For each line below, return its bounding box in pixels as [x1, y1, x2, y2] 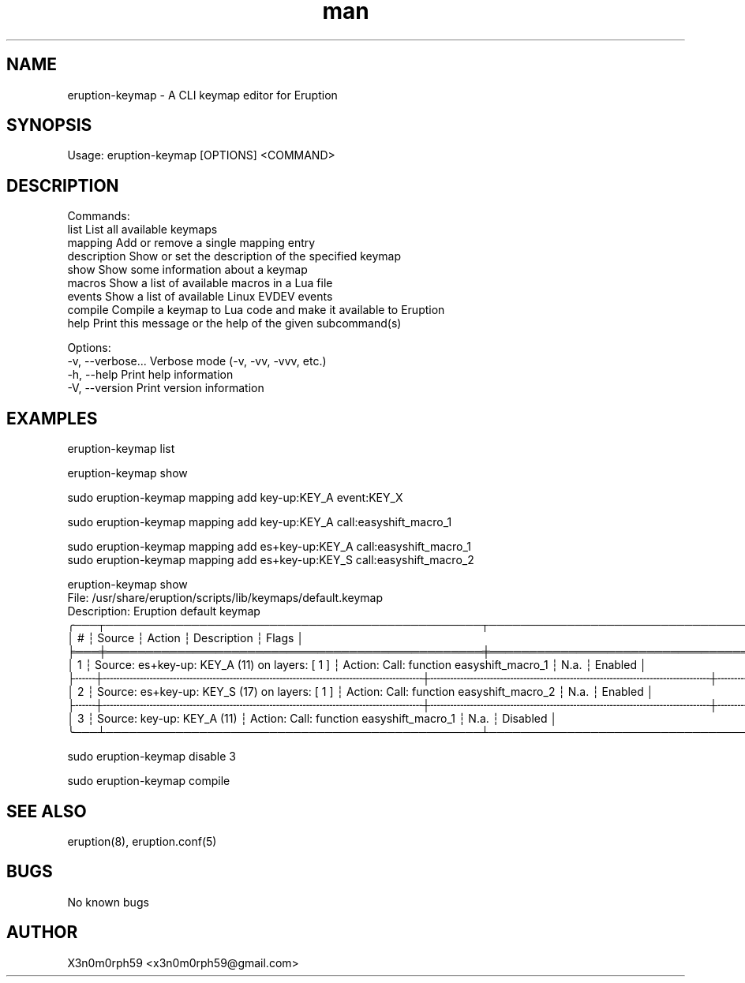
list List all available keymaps [67, 222, 218, 237]
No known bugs [67, 895, 149, 909]
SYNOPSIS [6, 115, 92, 136]
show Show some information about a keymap [67, 263, 308, 277]
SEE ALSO [6, 801, 87, 821]
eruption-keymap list [67, 442, 175, 456]
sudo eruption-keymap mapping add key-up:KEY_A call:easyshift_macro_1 [67, 515, 452, 529]
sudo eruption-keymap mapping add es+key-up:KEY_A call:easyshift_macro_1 [67, 540, 472, 554]
